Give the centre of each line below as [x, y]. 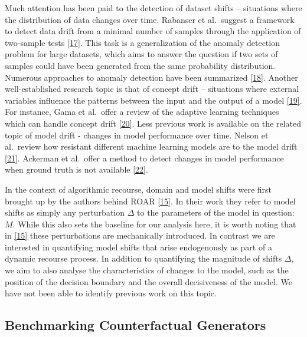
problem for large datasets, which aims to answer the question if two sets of [141, 54]
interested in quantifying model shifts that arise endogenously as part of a [138, 247]
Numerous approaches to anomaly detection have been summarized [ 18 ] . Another [151, 77]
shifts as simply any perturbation [65, 212]
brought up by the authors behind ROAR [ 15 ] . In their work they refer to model [150, 201]
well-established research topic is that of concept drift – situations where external [152, 89]
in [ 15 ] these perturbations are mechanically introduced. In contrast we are [140, 235]
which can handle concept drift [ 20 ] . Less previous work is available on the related [153, 123]
